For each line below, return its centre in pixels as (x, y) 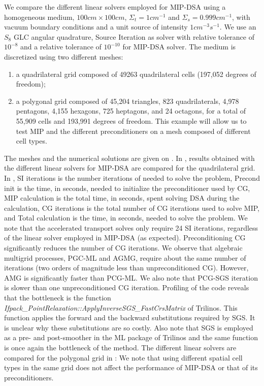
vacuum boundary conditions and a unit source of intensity (96, 27)
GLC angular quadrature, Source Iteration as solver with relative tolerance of (134, 36)
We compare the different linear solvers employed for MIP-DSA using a (115, 7)
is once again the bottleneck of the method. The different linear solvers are (120, 347)
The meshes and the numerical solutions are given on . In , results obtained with (129, 158)
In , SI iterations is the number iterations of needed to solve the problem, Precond (132, 177)
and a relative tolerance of (61, 47)
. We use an (238, 27)
